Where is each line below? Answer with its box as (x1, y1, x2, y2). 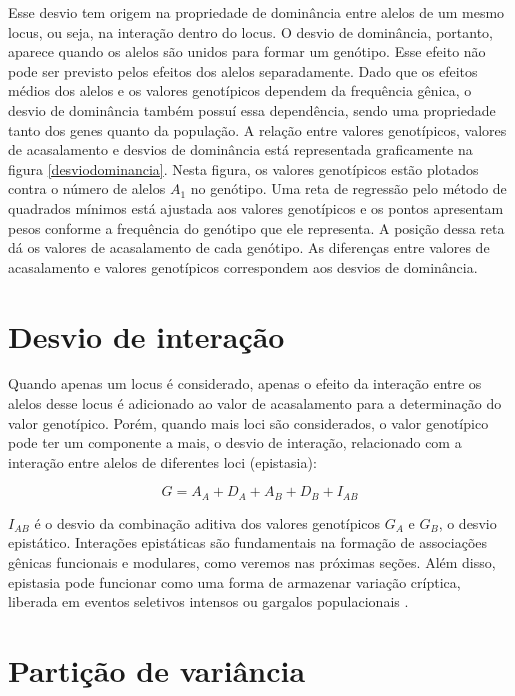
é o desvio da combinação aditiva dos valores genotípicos (34, 512, 381, 533)
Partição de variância (8, 650, 306, 691)
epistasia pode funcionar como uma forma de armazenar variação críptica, (8, 571, 461, 592)
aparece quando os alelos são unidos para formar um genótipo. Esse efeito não (8, 41, 486, 62)
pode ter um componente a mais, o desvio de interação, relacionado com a (8, 432, 462, 453)
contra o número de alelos (8, 178, 166, 199)
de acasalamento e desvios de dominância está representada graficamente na (8, 139, 473, 160)
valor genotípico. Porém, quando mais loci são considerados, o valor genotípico (8, 412, 489, 433)
